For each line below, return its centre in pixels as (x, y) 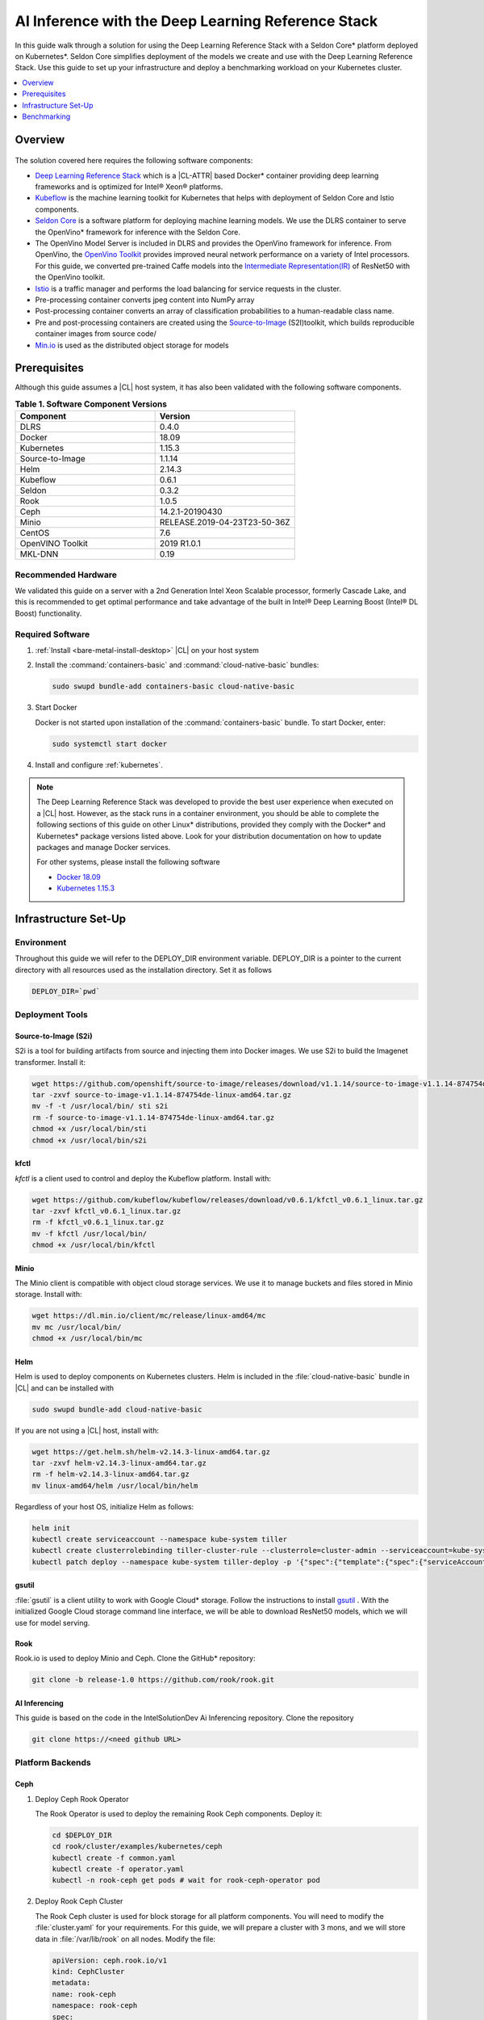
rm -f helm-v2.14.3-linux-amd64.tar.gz (111, 1474)
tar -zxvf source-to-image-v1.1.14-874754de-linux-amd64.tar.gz (162, 1094)
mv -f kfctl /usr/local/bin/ (90, 1233)
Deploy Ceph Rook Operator (82, 1799)
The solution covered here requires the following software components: (134, 161)
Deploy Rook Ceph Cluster (79, 1901)
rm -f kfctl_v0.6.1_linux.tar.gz (98, 1223)
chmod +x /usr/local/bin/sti (90, 1129)
